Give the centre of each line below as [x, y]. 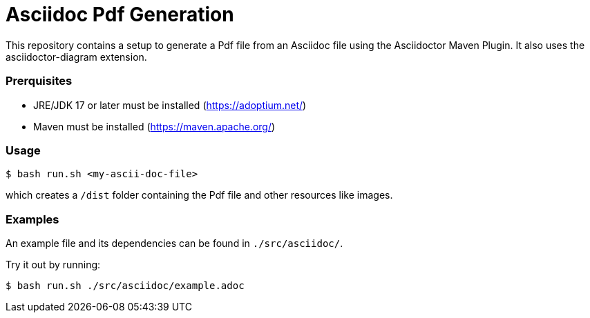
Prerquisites [39, 81]
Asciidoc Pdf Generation [120, 14]
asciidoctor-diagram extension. [76, 57]
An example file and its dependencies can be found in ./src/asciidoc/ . [174, 243]
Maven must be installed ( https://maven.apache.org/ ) [154, 126]
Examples [32, 219]
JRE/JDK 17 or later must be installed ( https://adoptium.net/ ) [170, 105]
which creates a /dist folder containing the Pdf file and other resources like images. [199, 195]
